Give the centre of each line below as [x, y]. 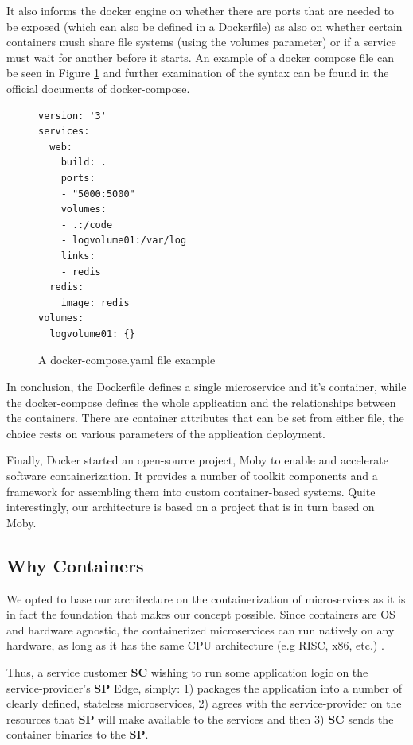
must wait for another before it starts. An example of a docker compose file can [200, 57]
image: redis [95, 303]
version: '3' [72, 116]
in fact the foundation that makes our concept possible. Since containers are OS [201, 614]
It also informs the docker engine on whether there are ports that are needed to [200, 10]
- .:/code [87, 225]
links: [78, 256]
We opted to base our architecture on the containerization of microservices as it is [206, 598]
